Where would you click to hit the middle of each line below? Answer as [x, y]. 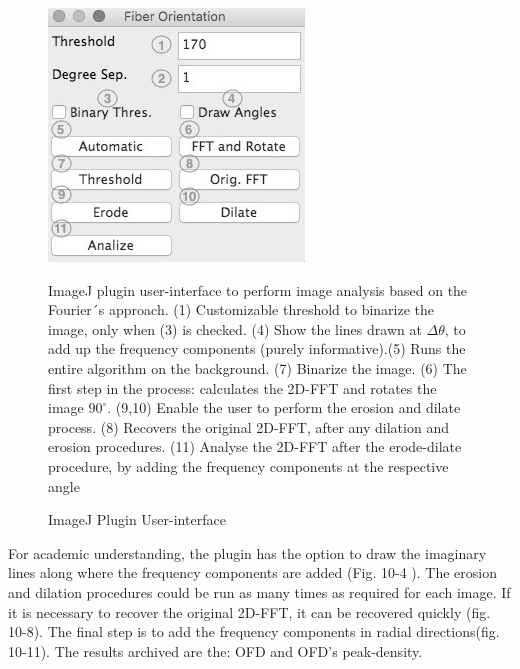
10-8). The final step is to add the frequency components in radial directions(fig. [254, 631]
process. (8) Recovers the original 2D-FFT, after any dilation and [248, 426]
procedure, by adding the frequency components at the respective [248, 465]
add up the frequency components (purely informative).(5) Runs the [257, 348]
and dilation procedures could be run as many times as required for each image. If [259, 591]
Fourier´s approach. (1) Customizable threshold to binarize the [241, 309]
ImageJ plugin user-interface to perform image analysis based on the [258, 289]
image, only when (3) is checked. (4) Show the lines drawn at [235, 328]
